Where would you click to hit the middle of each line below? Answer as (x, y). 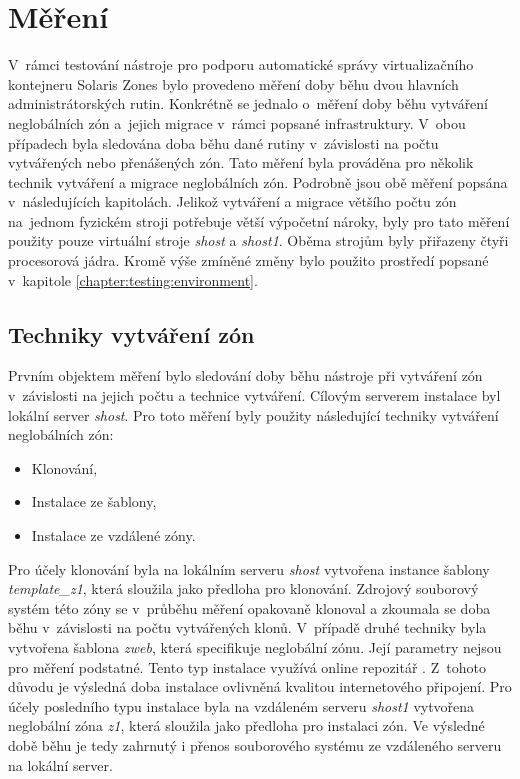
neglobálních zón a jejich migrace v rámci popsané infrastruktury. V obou (237, 122)
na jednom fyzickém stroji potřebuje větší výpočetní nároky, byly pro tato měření (259, 220)
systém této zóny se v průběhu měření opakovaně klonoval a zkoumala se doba (249, 607)
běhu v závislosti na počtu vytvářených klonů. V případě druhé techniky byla (247, 627)
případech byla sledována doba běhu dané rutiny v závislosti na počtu (223, 142)
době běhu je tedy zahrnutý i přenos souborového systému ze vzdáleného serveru (255, 744)
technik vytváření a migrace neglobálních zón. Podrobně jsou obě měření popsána (258, 181)
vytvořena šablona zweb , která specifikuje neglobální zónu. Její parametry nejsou (255, 646)
